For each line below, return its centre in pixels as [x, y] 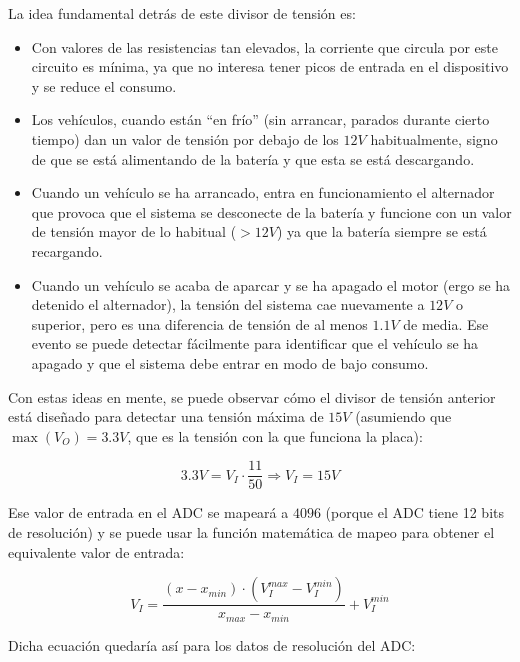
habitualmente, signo [434, 138]
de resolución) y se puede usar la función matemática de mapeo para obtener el [251, 531]
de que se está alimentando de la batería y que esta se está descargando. [253, 158]
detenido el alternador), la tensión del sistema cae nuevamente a [228, 304]
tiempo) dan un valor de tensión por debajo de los [185, 138]
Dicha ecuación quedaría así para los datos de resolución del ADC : [212, 644]
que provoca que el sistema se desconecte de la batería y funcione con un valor [271, 211]
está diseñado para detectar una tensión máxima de [166, 416]
